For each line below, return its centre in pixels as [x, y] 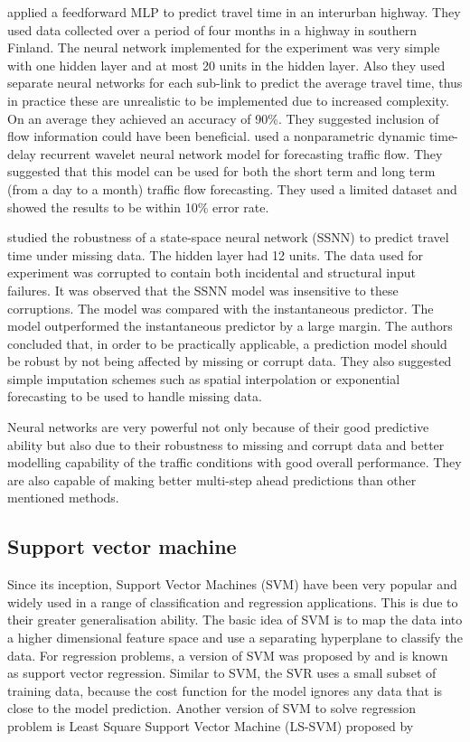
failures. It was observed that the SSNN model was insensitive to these [203, 290]
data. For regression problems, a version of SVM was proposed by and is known [228, 655]
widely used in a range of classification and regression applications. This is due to [233, 601]
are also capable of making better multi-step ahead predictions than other [212, 479]
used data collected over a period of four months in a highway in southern [212, 29]
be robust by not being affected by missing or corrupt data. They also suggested [230, 361]
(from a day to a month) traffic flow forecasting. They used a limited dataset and [232, 188]
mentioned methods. [63, 498]
